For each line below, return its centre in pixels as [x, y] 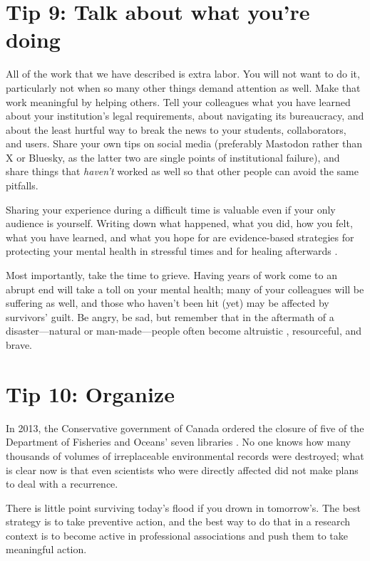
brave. [19, 345]
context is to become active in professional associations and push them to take [177, 535]
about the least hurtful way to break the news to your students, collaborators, [176, 129]
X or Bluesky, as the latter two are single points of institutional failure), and [173, 157]
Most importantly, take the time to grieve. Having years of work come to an [171, 275]
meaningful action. [46, 549]
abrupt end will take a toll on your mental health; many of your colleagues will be [185, 289]
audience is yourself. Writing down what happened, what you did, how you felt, [179, 223]
